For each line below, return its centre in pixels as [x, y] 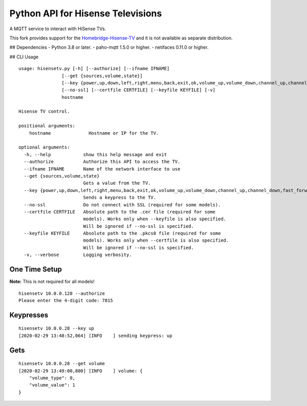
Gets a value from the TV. [117, 183]
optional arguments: [44, 147]
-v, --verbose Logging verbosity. [78, 255]
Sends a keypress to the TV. [119, 198]
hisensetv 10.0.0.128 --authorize [62, 293]
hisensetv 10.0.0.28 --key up [57, 328]
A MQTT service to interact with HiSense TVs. [58, 29]
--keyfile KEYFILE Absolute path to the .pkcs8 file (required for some [122, 233]
